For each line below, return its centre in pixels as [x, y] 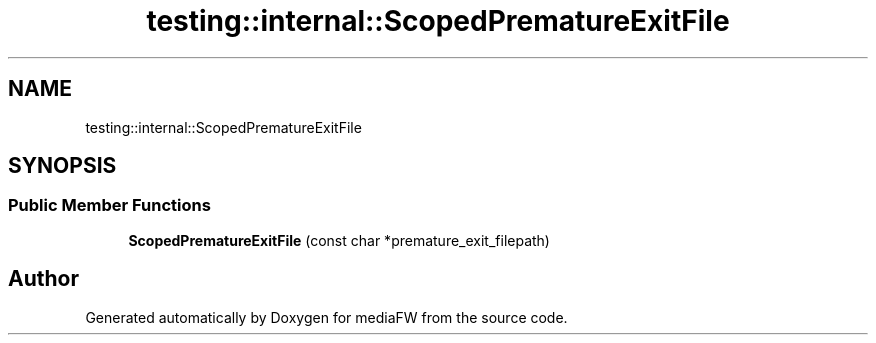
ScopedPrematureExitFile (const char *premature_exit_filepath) [339, 240]
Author [43, 279]
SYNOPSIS [62, 166]
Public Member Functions [109, 205]
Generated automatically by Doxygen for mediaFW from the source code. [326, 317]
